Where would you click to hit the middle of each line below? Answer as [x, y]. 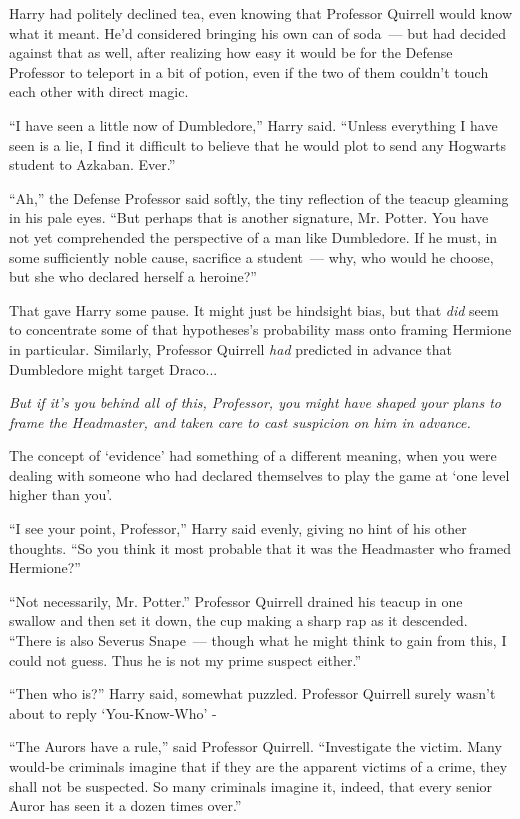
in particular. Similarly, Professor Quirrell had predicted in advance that [230, 348]
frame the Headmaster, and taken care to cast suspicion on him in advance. [240, 421]
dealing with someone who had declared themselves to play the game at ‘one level [259, 474]
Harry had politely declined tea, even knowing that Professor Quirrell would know [261, 13]
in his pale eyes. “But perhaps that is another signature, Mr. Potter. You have [249, 217]
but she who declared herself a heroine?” [133, 276]
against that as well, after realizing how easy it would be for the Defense [231, 52]
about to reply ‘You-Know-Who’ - [113, 712]
